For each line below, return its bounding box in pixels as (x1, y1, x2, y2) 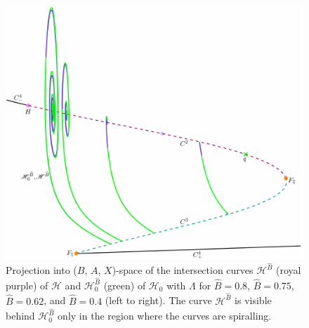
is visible (235, 293, 272, 308)
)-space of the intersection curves (112, 263, 254, 277)
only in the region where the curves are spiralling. (58, 308, 272, 323)
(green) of (103, 277, 146, 292)
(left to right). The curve (105, 293, 212, 308)
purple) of (6, 277, 48, 292)
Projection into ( (6, 263, 77, 277)
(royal (276, 263, 301, 277)
